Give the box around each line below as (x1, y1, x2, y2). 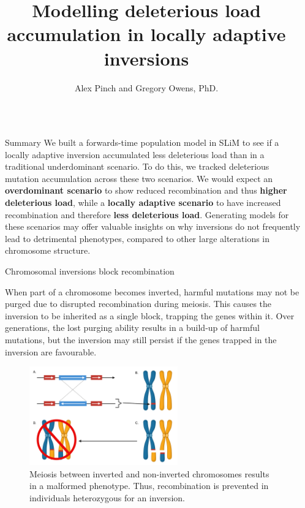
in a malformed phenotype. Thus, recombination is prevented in (29, 479, 269, 492)
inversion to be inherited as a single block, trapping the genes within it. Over (5, 309, 295, 322)
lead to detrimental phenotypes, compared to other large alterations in (5, 232, 270, 245)
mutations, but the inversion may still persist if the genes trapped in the (5, 333, 277, 346)
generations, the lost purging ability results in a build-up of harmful (5, 321, 260, 334)
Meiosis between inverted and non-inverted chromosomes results (29, 467, 269, 480)
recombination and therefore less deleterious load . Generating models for (5, 208, 289, 221)
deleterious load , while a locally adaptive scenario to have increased (5, 196, 281, 209)
